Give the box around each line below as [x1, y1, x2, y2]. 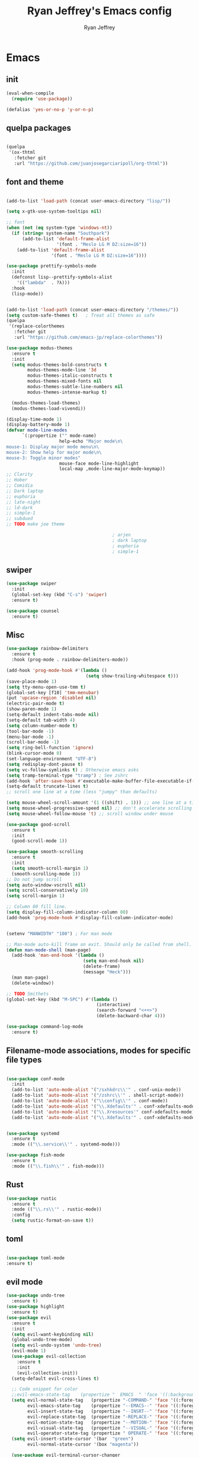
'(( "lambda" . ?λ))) [17, 280, 70, 286]
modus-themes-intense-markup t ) [27, 389, 108, 395]
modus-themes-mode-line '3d [27, 367, 97, 373]
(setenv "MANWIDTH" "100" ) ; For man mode [6, 931, 113, 936]
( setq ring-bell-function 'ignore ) [6, 745, 94, 751]
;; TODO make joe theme [6, 521, 65, 527]
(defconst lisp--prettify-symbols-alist [11, 275, 113, 280]
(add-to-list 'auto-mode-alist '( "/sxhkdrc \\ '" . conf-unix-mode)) [11, 1087, 182, 1093]
